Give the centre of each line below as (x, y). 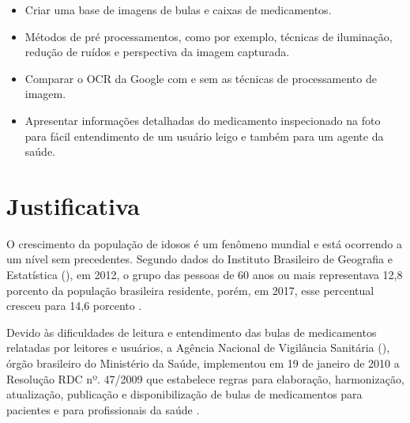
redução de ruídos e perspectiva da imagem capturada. (157, 52)
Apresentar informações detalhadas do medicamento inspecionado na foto (203, 120)
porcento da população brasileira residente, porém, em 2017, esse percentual (190, 290)
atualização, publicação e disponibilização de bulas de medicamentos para (184, 394)
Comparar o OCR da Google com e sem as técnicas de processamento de (201, 78)
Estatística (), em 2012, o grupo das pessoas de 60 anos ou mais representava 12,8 (205, 275)
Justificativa (73, 205)
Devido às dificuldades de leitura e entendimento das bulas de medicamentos (192, 332)
